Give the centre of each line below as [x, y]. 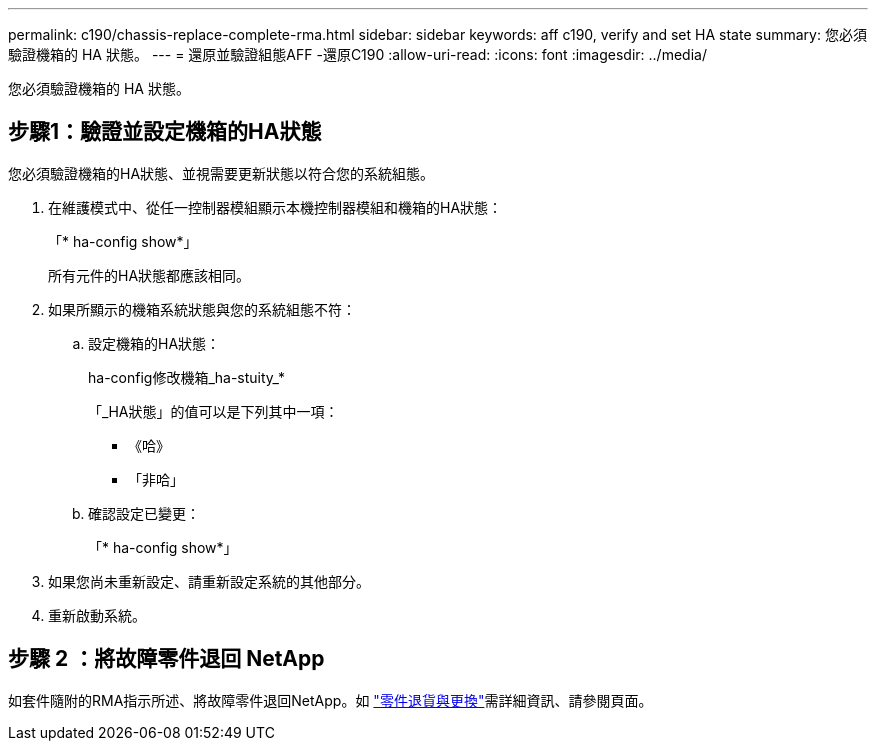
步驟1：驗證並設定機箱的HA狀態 [165, 132]
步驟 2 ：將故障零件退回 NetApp [166, 659]
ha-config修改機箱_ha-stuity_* [187, 377]
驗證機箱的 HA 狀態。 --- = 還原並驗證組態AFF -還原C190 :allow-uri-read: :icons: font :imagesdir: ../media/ [357, 54]
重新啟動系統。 [97, 615]
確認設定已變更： [144, 513]
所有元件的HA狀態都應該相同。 [149, 275]
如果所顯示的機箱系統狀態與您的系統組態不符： [202, 309]
